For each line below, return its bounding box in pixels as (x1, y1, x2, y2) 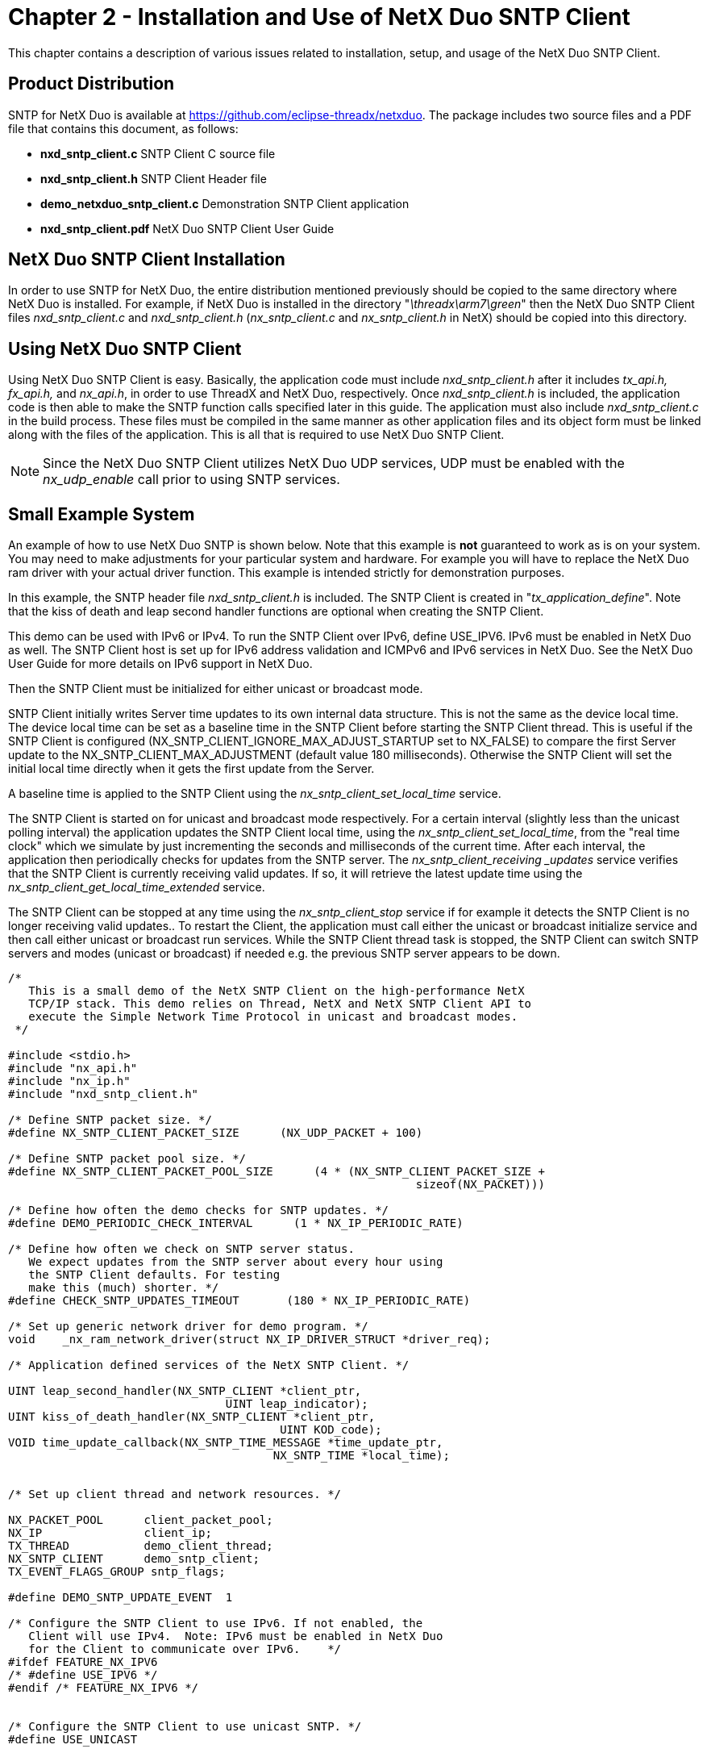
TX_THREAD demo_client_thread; (8, 1539, 273, 1553)
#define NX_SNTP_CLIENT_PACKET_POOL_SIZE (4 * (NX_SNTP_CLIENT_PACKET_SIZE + (8, 1165, 545, 1179)
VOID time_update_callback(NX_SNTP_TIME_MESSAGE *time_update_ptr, (8, 1436, 443, 1450)
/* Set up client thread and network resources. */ (8, 1488, 342, 1501)
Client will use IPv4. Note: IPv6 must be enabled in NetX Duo (28, 1630, 443, 1643)
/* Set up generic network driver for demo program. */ (8, 1320, 368, 1334)
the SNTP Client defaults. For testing (28, 1268, 281, 1282)
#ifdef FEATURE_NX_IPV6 (8, 1655, 158, 1669)
